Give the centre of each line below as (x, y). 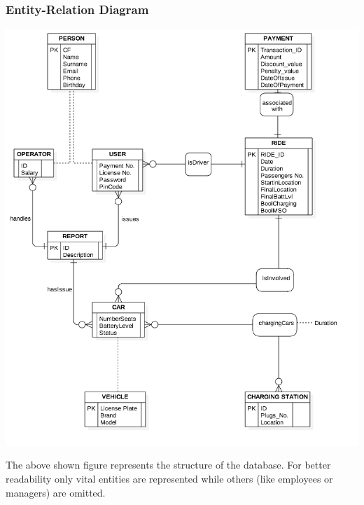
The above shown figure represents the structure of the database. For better (168, 465)
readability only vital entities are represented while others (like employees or (169, 478)
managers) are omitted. (56, 492)
